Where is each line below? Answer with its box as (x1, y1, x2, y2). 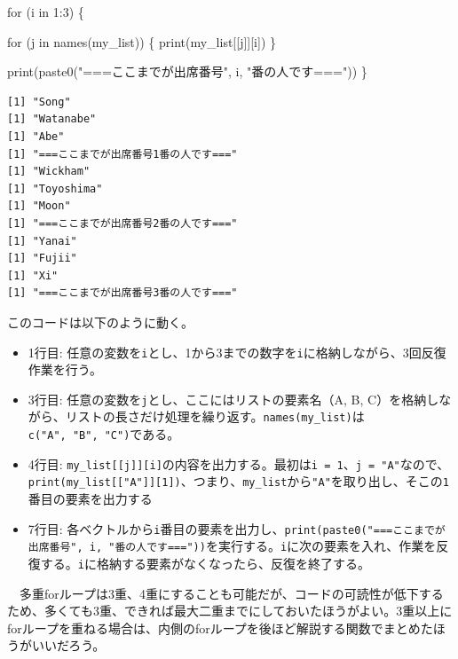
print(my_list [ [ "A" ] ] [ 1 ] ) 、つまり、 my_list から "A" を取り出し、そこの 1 (28, 472, 449, 490)
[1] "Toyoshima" (7, 182, 103, 195)
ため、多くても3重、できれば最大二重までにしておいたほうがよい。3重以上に (7, 601, 453, 620)
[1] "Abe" (7, 129, 65, 143)
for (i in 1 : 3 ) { (7, 3, 84, 20)
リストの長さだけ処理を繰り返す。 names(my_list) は (65, 407, 365, 426)
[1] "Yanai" (7, 234, 77, 247)
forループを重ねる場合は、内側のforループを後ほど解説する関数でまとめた (7, 618, 433, 637)
